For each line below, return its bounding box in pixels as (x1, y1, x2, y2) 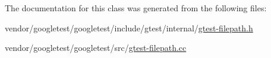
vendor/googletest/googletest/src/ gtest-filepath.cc (5, 41, 187, 54)
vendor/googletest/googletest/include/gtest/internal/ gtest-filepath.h (5, 21, 253, 34)
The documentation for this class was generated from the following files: (5, 2, 267, 14)
